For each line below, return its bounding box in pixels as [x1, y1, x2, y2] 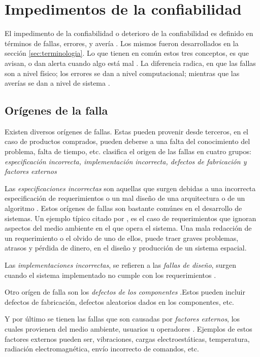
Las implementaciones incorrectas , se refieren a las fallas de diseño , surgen [5, 260, 236, 270]
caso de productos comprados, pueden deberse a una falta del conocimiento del [5, 136, 250, 147]
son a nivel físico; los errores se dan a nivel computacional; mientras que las [5, 67, 240, 78]
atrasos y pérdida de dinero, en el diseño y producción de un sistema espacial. [5, 242, 247, 253]
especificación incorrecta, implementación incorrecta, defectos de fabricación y [5, 156, 247, 166]
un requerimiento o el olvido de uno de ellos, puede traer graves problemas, [5, 232, 239, 243]
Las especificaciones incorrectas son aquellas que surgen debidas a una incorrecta [5, 183, 256, 193]
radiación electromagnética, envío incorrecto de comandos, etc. [5, 343, 199, 354]
